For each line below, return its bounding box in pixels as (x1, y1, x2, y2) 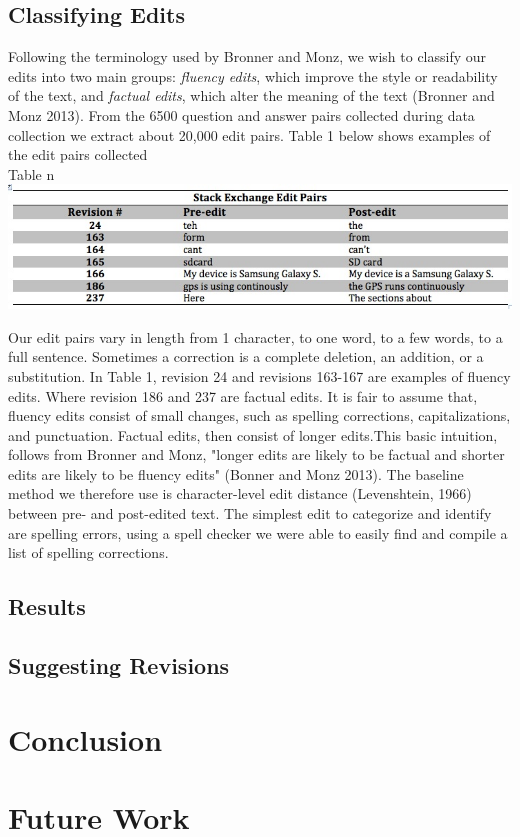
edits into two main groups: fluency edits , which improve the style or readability (8, 65, 498, 86)
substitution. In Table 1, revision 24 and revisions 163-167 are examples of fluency (8, 365, 511, 386)
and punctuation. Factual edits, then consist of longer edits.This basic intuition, (8, 424, 498, 445)
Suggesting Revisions (8, 650, 230, 681)
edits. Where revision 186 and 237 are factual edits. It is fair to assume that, (8, 385, 478, 406)
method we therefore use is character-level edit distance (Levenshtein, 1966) (8, 483, 472, 504)
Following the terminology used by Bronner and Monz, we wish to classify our (8, 46, 487, 67)
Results (8, 591, 86, 622)
